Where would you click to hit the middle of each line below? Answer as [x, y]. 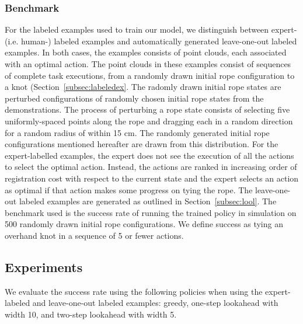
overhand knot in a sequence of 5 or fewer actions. [94, 235]
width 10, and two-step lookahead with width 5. [91, 314]
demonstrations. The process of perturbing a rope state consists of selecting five [147, 109]
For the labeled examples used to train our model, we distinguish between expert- [151, 29]
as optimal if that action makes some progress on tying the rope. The [129, 189]
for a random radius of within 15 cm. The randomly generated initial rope [137, 132]
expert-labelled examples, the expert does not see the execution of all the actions [149, 155]
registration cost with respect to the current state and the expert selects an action [152, 178]
